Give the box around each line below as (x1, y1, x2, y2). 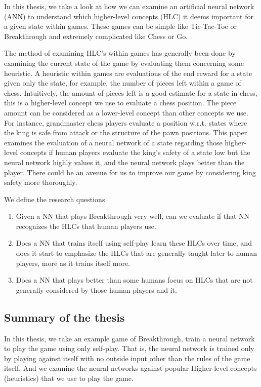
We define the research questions (4, 193, 105, 204)
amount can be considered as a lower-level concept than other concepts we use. (4, 107, 248, 118)
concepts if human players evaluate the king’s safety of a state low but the (20, 147, 250, 158)
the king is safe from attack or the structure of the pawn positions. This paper (4, 127, 247, 138)
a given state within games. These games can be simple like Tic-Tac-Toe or (4, 21, 237, 31)
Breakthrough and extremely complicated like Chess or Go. (4, 30, 188, 41)
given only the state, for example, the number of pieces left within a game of (4, 78, 241, 88)
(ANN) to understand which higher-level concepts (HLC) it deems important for (4, 11, 253, 21)
